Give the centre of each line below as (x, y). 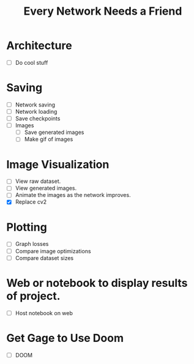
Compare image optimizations (53, 251)
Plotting (27, 227)
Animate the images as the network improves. (73, 195)
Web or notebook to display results (97, 283)
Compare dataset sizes (44, 258)
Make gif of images (49, 139)
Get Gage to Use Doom (65, 338)
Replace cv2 (31, 202)
